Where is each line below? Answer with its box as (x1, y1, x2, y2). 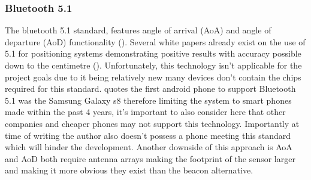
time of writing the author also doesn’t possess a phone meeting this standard (5, 129, 291, 141)
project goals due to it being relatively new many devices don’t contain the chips (5, 70, 301, 83)
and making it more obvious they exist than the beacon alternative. (5, 164, 253, 176)
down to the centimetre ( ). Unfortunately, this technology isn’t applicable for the (5, 59, 302, 71)
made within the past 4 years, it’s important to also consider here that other (5, 105, 286, 118)
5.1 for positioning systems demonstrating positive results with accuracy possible (5, 47, 301, 60)
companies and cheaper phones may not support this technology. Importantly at (5, 117, 300, 129)
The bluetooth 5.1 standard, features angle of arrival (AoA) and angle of (5, 24, 271, 36)
